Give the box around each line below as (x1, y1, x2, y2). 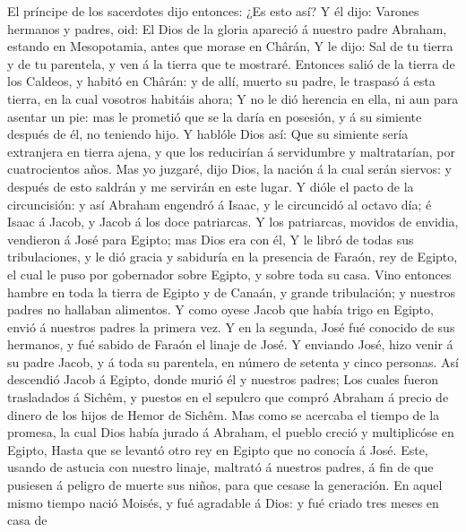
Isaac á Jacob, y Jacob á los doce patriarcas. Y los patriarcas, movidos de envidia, (7, 212, 459, 231)
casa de (7, 511, 47, 529)
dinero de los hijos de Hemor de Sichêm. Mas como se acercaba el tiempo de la (7, 405, 440, 424)
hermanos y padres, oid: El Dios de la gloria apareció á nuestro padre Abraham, (7, 19, 447, 38)
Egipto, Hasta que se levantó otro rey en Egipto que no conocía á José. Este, (7, 440, 428, 459)
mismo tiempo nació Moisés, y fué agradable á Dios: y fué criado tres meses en (7, 493, 439, 511)
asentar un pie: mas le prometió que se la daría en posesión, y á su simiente (7, 107, 422, 125)
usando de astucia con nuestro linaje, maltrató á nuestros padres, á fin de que (7, 458, 434, 476)
